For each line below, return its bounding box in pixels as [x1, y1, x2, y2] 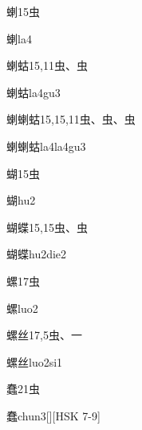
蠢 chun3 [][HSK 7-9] [6, 407, 101, 424]
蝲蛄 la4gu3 [6, 83, 61, 100]
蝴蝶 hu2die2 [6, 245, 67, 262]
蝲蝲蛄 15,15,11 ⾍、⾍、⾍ [6, 111, 136, 128]
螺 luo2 [6, 299, 38, 316]
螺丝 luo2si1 [6, 353, 63, 370]
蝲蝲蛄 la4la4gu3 [6, 137, 86, 154]
